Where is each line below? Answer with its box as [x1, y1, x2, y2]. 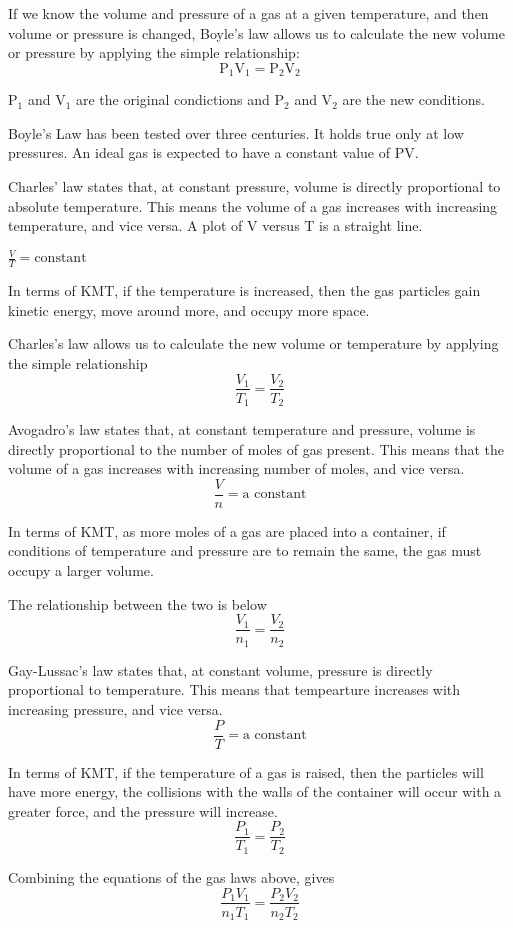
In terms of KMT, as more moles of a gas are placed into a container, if [8, 520, 446, 541]
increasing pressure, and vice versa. [8, 698, 223, 719]
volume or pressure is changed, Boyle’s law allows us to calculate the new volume [8, 22, 505, 43]
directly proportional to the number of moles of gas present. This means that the [8, 438, 505, 459]
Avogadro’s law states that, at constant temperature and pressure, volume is [8, 419, 476, 440]
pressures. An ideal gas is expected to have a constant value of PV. [8, 142, 419, 163]
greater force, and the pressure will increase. [8, 800, 278, 821]
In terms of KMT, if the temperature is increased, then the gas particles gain [8, 280, 481, 301]
